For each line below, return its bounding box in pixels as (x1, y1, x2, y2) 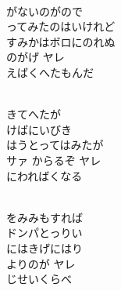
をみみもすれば (6, 209, 83, 225)
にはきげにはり (6, 239, 83, 256)
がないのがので (6, 2, 83, 19)
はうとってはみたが (6, 136, 104, 153)
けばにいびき (6, 121, 72, 137)
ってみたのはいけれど (6, 18, 116, 35)
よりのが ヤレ (6, 255, 76, 271)
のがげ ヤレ (6, 49, 65, 65)
